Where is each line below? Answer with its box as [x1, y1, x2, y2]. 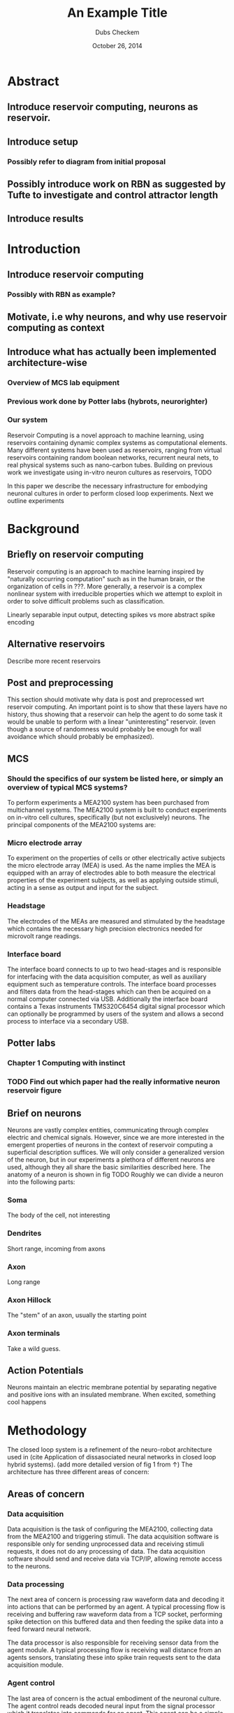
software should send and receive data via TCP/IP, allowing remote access [7, 1554, 222, 1563]
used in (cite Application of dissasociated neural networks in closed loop [7, 1453, 217, 1461]
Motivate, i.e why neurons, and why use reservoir [7, 311, 227, 323]
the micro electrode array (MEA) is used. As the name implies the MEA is [7, 861, 217, 870]
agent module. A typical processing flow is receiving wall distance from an [7, 1646, 222, 1654]
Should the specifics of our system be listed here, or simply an [7, 773, 224, 783]
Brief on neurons [7, 1107, 82, 1119]
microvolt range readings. [7, 931, 82, 940]
